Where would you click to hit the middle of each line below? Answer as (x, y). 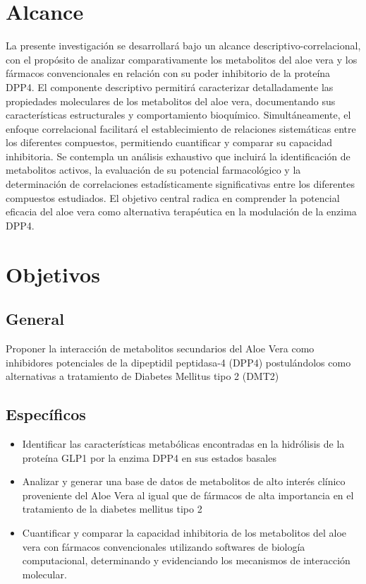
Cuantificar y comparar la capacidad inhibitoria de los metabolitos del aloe (184, 532)
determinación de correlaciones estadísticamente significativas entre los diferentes (180, 184)
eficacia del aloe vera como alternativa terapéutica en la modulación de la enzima (181, 211)
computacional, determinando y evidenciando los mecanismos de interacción (186, 560)
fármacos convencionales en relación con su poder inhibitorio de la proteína (168, 73)
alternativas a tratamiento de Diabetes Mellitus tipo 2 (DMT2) (142, 376)
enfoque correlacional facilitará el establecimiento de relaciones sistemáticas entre (181, 128)
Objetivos (53, 274)
